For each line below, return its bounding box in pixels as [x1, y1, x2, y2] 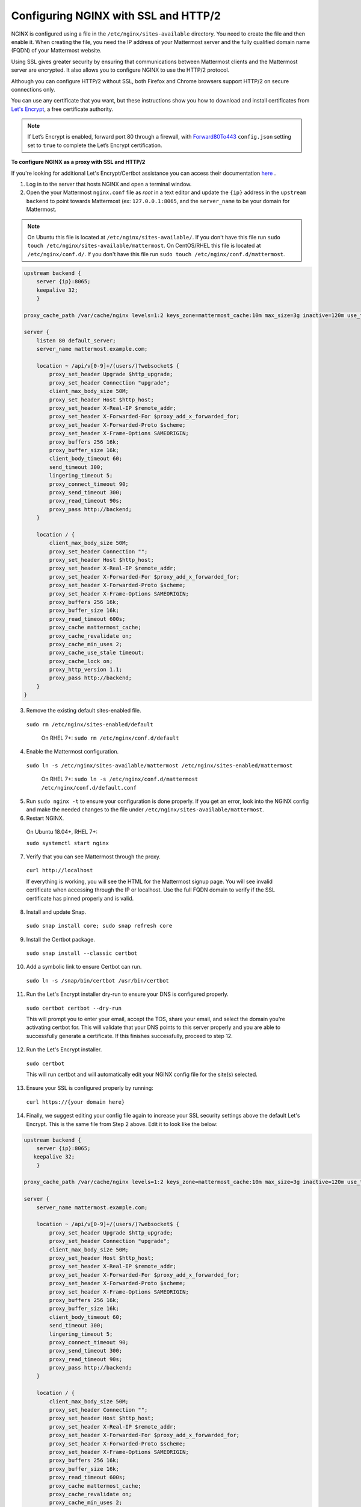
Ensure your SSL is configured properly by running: [26, 1084, 153, 1092]
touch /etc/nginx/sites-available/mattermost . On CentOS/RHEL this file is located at [27, 242, 261, 250]
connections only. [11, 86, 55, 93]
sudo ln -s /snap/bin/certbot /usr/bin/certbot [26, 977, 170, 984]
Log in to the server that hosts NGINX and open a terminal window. [26, 181, 192, 188]
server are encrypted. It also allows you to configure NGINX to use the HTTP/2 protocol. [11, 66, 230, 74]
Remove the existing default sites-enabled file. [26, 707, 141, 714]
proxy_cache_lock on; [49, 658, 113, 664]
